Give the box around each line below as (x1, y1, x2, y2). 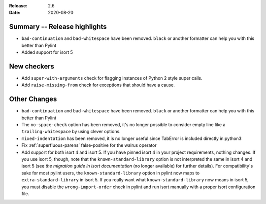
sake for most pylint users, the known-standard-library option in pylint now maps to (21, 170, 199, 176)
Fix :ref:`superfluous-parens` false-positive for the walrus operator (21, 142, 157, 148)
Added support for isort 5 (21, 49, 73, 55)
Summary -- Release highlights (9, 23, 107, 31)
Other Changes (9, 95, 57, 103)
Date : (9, 10, 21, 16)
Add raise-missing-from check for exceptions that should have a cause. (21, 82, 175, 88)
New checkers (9, 62, 54, 70)
